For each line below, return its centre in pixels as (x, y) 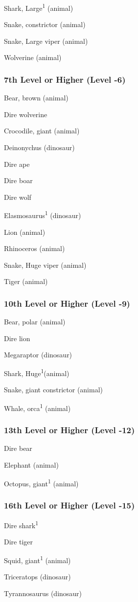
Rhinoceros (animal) (34, 248)
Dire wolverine (26, 114)
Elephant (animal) (31, 464)
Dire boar (18, 180)
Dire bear (18, 448)
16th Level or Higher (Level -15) (69, 505)
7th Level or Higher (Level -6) (65, 79)
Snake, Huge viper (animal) (45, 265)
